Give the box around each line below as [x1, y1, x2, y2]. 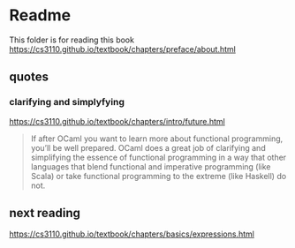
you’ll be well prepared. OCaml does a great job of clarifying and [30, 142, 267, 153]
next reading [9, 206, 81, 221]
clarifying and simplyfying [9, 96, 125, 109]
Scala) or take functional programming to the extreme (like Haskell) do [30, 170, 287, 181]
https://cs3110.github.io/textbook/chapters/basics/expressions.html [9, 229, 254, 239]
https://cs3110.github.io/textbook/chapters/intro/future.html [9, 116, 225, 126]
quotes [9, 70, 49, 85]
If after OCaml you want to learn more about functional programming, [30, 133, 284, 144]
